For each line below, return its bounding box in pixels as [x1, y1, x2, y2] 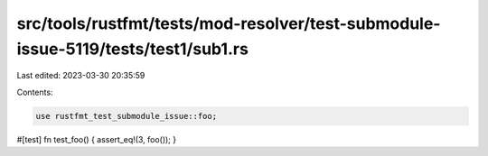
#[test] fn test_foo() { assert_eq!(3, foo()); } [16, 133, 176, 144]
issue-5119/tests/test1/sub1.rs [16, 39, 249, 59]
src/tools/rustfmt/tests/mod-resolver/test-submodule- [16, 14, 441, 33]
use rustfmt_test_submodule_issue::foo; [35, 111, 217, 121]
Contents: [16, 87, 53, 97]
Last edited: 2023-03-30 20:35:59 [16, 70, 145, 81]
